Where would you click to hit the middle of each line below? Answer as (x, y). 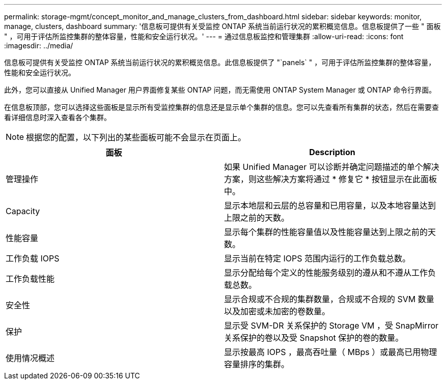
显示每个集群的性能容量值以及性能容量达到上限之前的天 (330, 232)
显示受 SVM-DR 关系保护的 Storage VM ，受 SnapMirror (331, 326)
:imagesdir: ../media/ (39, 46)
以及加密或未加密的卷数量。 (277, 311)
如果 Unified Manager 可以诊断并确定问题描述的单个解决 (332, 167)
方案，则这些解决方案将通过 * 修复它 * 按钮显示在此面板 (331, 179)
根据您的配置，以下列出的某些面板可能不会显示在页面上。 (136, 137)
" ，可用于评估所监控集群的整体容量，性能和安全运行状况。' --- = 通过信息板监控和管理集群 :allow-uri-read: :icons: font (204, 36)
